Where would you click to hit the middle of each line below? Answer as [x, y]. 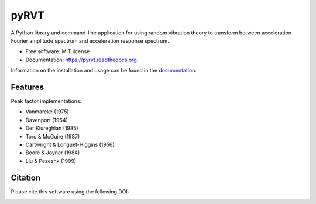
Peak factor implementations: [46, 101]
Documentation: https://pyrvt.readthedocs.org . [82, 60]
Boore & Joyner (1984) [53, 153]
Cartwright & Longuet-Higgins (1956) [70, 144]
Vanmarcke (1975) [47, 112]
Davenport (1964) [47, 120]
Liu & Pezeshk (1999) [51, 161]
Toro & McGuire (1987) [53, 136]
